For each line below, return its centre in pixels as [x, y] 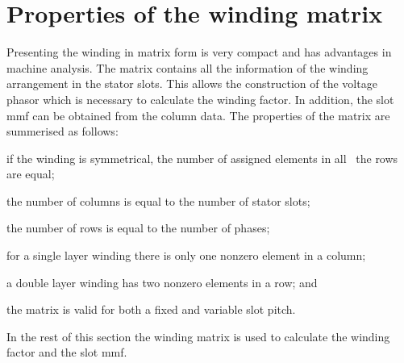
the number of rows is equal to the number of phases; [138, 228]
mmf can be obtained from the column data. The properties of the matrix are [198, 115]
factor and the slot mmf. [67, 352]
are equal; [31, 174]
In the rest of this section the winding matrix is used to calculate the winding [198, 336]
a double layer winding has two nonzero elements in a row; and [162, 282]
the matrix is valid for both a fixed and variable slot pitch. [151, 309]
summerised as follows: [62, 131]
